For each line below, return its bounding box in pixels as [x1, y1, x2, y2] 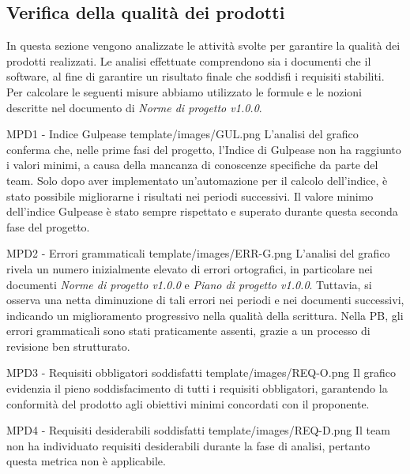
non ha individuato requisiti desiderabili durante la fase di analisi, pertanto [6, 437, 371, 453]
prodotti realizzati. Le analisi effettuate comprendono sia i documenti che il [6, 52, 371, 69]
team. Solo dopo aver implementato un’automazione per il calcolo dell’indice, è [6, 171, 388, 188]
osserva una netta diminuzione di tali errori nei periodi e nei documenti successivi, [6, 292, 404, 308]
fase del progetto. [6, 218, 90, 235]
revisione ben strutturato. [6, 337, 130, 354]
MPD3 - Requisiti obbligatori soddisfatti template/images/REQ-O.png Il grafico [6, 364, 396, 381]
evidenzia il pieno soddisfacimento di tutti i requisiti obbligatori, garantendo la [6, 380, 388, 397]
